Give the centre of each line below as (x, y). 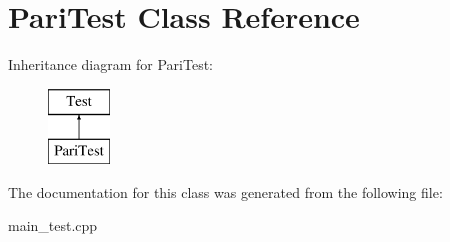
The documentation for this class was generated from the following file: (225, 191)
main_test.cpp (53, 225)
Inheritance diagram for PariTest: (111, 64)
